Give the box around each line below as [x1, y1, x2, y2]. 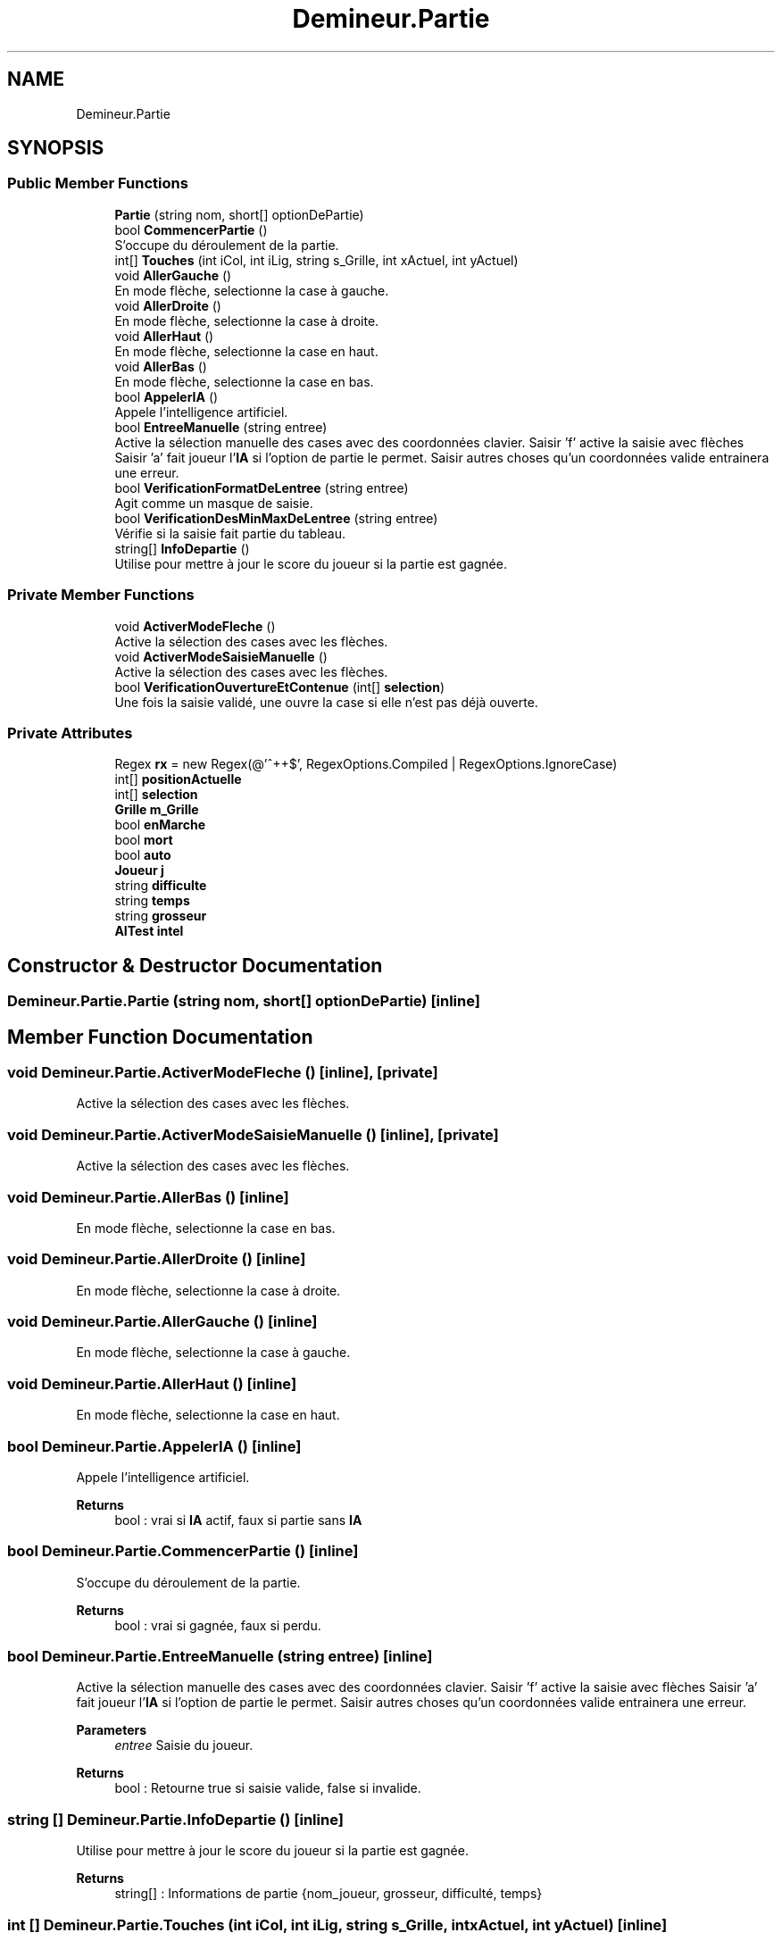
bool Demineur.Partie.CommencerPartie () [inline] [7, 1542, 359, 1561]
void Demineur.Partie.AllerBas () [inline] [7, 1187, 289, 1206]
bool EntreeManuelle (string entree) [114, 419, 328, 435]
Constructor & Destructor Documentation [7, 954, 383, 977]
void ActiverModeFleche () [114, 618, 276, 634]
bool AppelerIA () [114, 388, 219, 404]
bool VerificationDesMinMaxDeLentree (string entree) [114, 510, 438, 526]
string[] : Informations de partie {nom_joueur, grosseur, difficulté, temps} [114, 1886, 543, 1902]
